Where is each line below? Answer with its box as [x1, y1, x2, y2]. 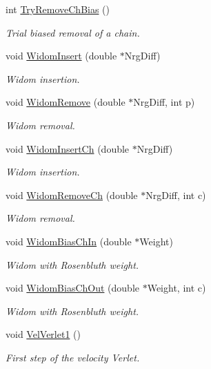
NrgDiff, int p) [133, 95, 195, 109]
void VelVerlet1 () [6, 327, 81, 341]
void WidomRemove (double [6, 95, 125, 109]
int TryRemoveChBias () [6, 2, 110, 16]
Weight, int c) [147, 281, 206, 295]
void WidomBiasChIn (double [6, 234, 132, 248]
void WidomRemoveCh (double [6, 187, 138, 202]
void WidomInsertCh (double [6, 141, 130, 155]
